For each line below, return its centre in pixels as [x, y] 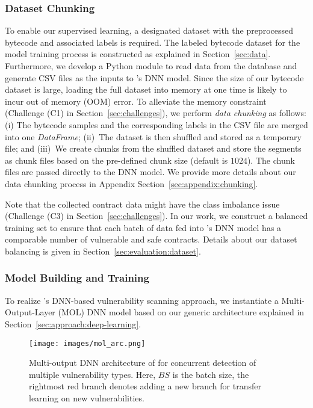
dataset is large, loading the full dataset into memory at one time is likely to [146, 89]
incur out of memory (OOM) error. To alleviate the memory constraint [136, 101]
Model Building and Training [77, 278]
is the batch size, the [211, 374]
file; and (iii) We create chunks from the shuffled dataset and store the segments [153, 148]
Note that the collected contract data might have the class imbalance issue [142, 204]
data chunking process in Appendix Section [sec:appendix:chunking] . [132, 183]
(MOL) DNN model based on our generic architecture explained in [181, 312]
